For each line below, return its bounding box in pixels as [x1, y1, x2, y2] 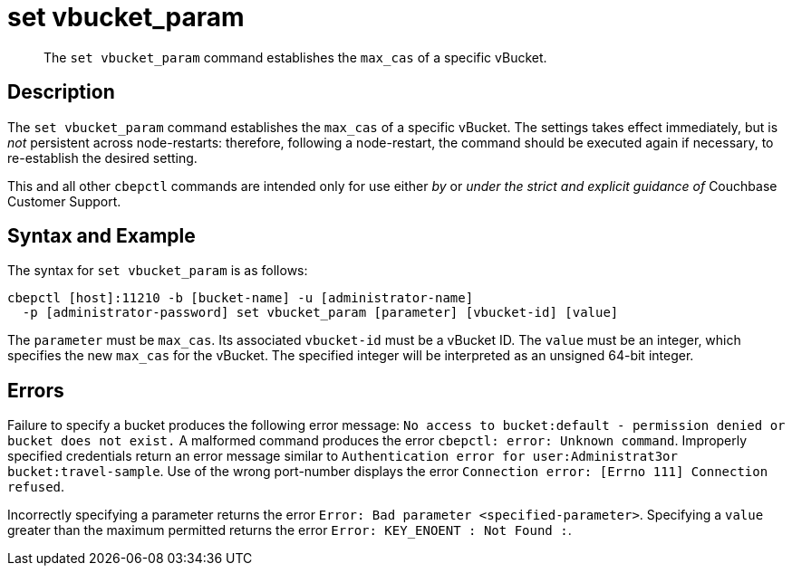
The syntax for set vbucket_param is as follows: [7, 263, 308, 279]
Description [7, 81, 115, 104]
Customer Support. [7, 193, 121, 209]
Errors [7, 378, 64, 402]
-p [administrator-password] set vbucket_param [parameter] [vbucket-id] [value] [22, 305, 619, 320]
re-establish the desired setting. [7, 149, 198, 166]
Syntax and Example [7, 224, 196, 248]
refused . [7, 479, 65, 495]
